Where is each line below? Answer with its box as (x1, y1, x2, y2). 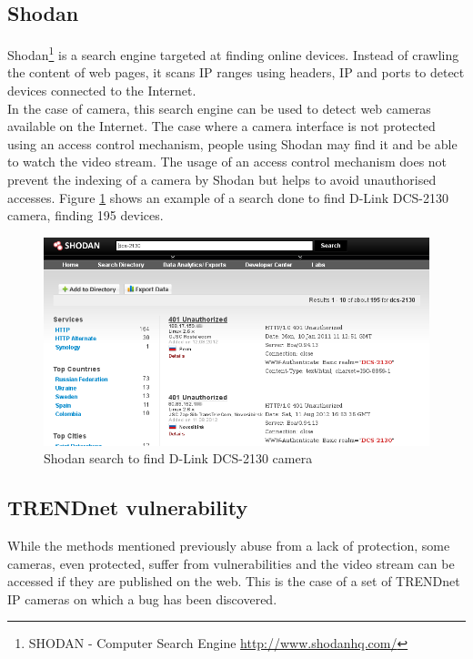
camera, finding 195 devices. (7, 206, 164, 225)
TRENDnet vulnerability (7, 493, 248, 522)
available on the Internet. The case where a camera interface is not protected (7, 117, 436, 136)
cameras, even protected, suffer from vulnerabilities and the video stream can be (7, 553, 455, 573)
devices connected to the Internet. (7, 81, 196, 100)
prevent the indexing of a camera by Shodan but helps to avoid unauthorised (7, 170, 437, 189)
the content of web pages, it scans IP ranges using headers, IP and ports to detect (7, 63, 465, 82)
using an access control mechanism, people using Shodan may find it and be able (7, 134, 458, 153)
